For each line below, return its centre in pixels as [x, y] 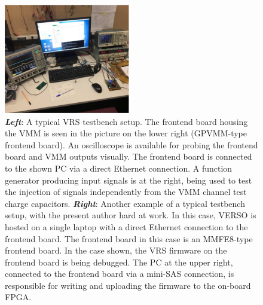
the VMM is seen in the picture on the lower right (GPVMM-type [126, 133]
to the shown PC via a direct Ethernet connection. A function [119, 168]
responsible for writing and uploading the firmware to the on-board [128, 285]
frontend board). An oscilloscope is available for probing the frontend [131, 144]
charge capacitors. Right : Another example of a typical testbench [125, 203]
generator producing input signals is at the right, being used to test [129, 180]
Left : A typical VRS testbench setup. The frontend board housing [126, 121]
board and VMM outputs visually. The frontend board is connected [129, 156]
